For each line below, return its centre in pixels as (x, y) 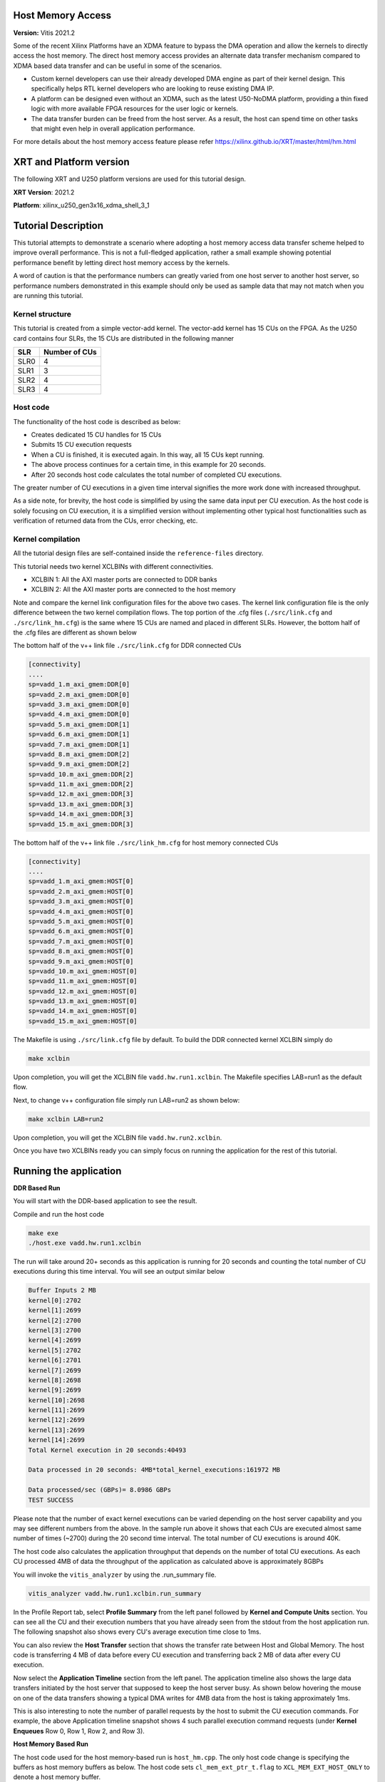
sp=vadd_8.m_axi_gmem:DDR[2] (79, 754)
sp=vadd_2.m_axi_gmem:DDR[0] (79, 694)
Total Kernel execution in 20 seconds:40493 (107, 1450)
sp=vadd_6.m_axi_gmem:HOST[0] (81, 931)
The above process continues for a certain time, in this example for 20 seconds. (149, 465)
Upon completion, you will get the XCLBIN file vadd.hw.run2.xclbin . (118, 1138)
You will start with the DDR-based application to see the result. (105, 1201)
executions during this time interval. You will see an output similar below (119, 1272)
